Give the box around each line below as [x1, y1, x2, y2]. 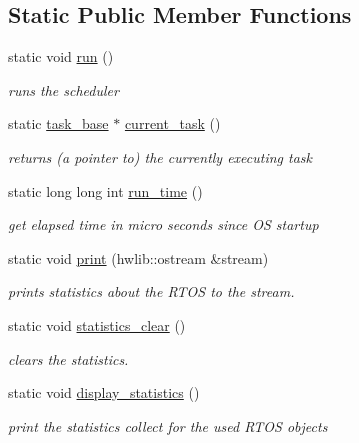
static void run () [8, 46, 114, 67]
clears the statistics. [8, 348, 129, 369]
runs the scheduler [8, 79, 119, 100]
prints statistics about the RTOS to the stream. [8, 281, 295, 302]
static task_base [8, 113, 109, 134]
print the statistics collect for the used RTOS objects [8, 415, 328, 436]
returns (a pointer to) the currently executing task [8, 146, 313, 167]
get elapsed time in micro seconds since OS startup [8, 214, 319, 235]
